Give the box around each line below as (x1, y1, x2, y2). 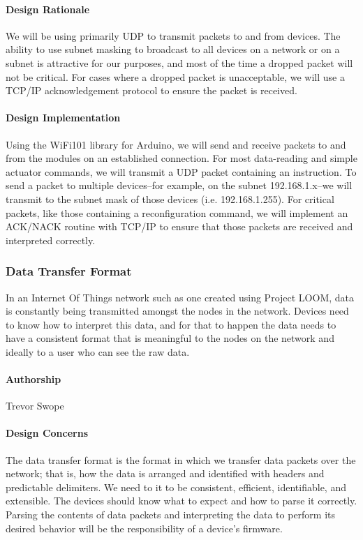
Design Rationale (6, 1, 90, 16)
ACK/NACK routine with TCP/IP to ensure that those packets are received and (6, 219, 353, 234)
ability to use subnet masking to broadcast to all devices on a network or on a (6, 42, 340, 57)
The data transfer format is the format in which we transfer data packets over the (6, 452, 356, 467)
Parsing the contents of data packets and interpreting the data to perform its (6, 507, 336, 522)
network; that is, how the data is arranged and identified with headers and (6, 466, 325, 481)
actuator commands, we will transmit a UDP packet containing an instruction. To (6, 164, 357, 179)
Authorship (6, 372, 61, 387)
